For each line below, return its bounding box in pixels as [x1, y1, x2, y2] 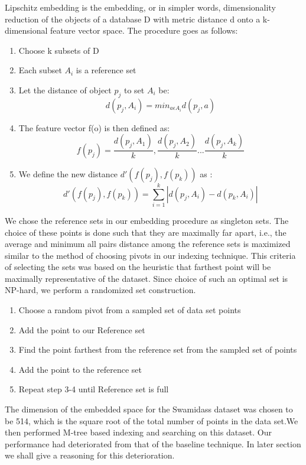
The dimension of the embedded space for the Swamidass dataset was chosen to [5, 403, 293, 415]
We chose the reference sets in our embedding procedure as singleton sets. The [5, 214, 289, 226]
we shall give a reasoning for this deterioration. [5, 449, 175, 461]
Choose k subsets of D [18, 44, 99, 56]
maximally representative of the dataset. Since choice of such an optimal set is [5, 272, 288, 284]
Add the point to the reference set [18, 363, 142, 375]
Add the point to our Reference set [18, 323, 145, 336]
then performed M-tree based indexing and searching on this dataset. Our [5, 426, 272, 438]
